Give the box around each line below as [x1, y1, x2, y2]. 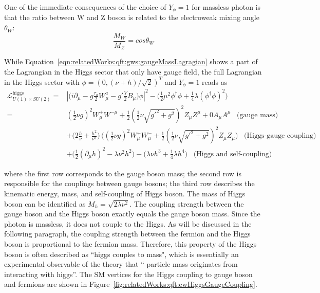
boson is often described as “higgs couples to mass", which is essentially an [4, 248, 239, 259]
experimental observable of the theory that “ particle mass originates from [4, 259, 238, 269]
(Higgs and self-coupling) [193, 150, 272, 158]
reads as [202, 76, 228, 87]
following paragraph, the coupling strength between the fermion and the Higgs [4, 228, 251, 239]
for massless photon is [192, 2, 261, 12]
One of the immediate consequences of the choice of [4, 2, 166, 12]
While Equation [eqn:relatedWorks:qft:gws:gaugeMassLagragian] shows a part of [4, 56, 258, 67]
